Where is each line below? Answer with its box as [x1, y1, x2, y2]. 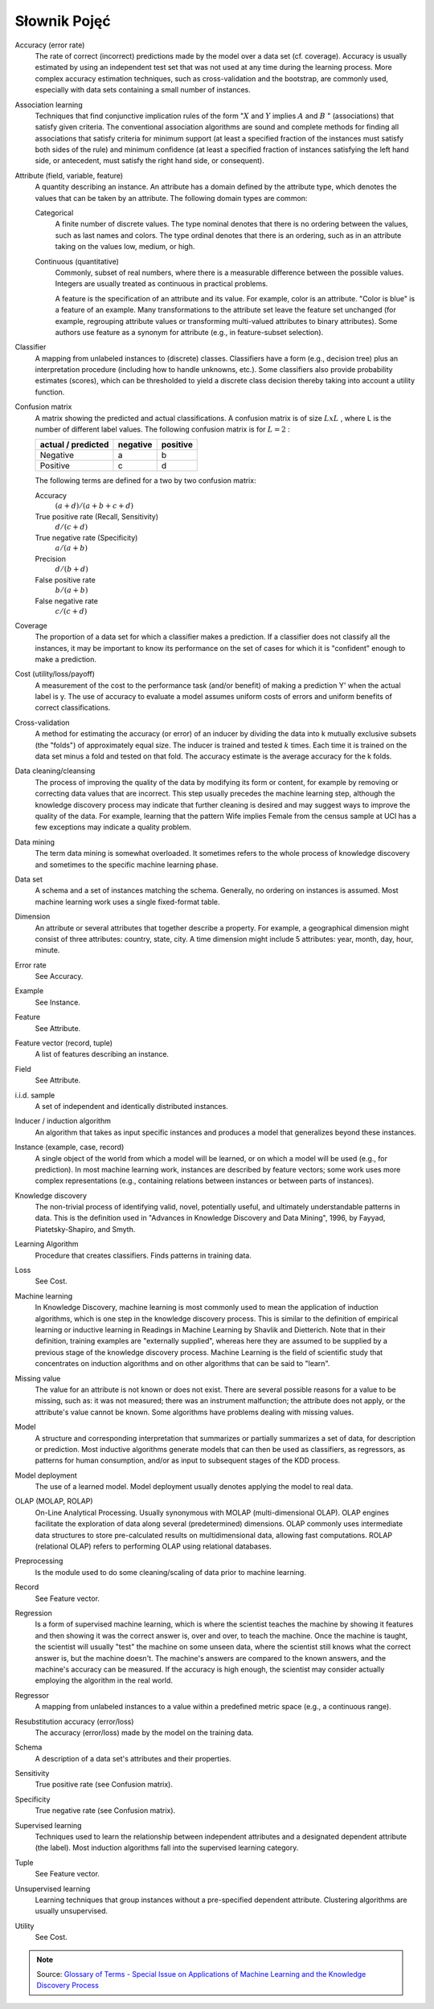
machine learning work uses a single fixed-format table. [35, 897, 220, 906]
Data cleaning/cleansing [14, 766, 96, 775]
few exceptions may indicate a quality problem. [35, 822, 192, 832]
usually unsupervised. [35, 1906, 108, 1916]
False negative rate [35, 595, 98, 606]
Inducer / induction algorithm [14, 1116, 112, 1126]
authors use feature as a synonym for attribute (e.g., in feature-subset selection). [55, 327, 324, 337]
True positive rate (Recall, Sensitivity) [35, 511, 159, 522]
